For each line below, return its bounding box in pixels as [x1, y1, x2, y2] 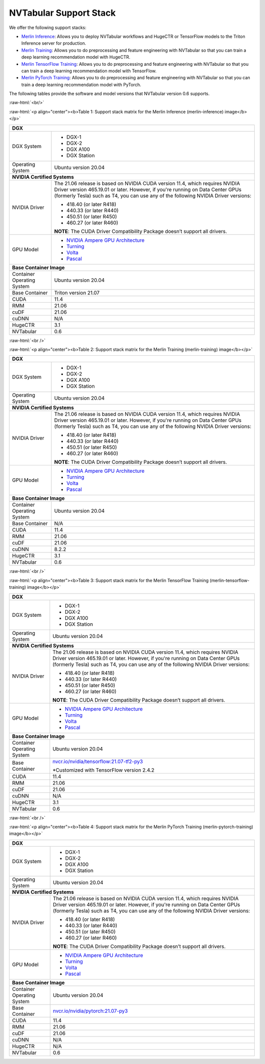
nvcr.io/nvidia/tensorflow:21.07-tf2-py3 [52, 758, 143, 765]
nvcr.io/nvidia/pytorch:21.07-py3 [53, 1007, 128, 1014]
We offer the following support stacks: [9, 25, 87, 30]
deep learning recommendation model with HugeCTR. [21, 54, 131, 60]
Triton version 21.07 [54, 289, 100, 296]
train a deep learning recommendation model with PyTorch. [21, 82, 141, 87]
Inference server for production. [21, 40, 86, 46]
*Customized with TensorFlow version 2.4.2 [52, 767, 155, 774]
